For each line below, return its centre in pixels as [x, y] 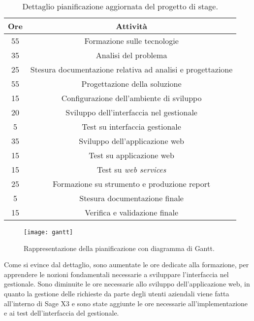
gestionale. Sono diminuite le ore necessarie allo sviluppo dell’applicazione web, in [127, 284]
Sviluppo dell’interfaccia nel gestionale [131, 112]
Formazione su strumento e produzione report [132, 184]
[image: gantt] [48, 232]
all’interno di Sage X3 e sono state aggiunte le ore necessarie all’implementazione [126, 303]
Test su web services [132, 169]
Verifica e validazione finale [132, 212]
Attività [131, 26]
